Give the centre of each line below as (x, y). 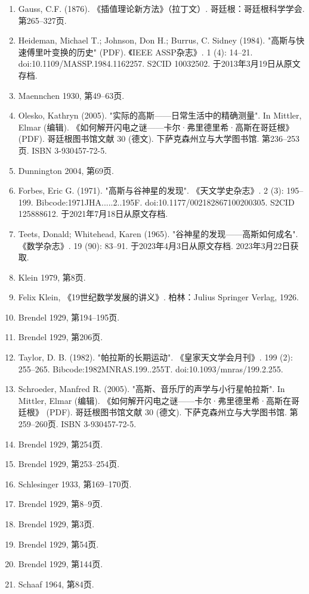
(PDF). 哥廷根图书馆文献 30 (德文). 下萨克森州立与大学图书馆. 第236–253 (159, 139)
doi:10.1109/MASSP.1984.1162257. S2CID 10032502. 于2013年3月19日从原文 (159, 63)
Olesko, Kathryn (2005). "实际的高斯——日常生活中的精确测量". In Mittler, (160, 115)
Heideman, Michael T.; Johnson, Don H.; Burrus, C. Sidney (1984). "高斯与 (157, 40)
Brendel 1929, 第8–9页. (61, 504)
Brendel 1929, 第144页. (61, 564)
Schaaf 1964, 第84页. (56, 584)
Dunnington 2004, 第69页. (66, 170)
